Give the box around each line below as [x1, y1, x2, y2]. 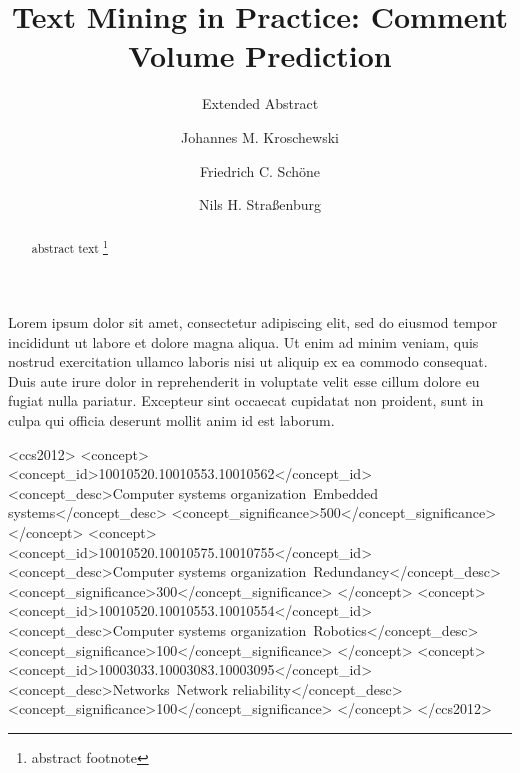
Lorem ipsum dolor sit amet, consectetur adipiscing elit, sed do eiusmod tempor [8, 312, 498, 333]
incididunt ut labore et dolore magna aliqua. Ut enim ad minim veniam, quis [8, 331, 479, 352]
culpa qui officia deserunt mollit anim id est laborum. [8, 410, 335, 431]
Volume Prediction [128, 35, 392, 76]
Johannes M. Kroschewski [181, 126, 339, 147]
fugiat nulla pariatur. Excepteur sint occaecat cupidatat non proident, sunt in [8, 390, 484, 411]
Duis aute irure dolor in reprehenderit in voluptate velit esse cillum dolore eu [8, 370, 480, 391]
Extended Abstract [201, 93, 319, 114]
